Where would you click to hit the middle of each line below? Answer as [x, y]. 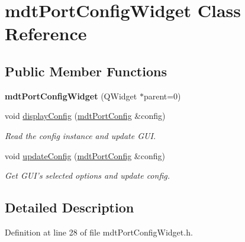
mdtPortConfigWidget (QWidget [71, 96]
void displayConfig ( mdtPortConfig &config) [85, 116]
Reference [46, 33]
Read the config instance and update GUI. [80, 135]
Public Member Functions [86, 71]
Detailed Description [70, 207]
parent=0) [162, 96]
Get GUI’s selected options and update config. [87, 175]
